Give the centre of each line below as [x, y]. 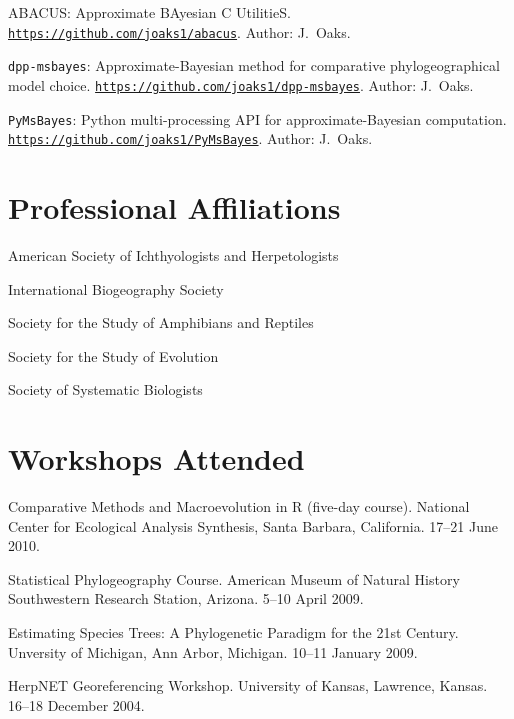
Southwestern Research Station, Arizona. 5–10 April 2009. [186, 598]
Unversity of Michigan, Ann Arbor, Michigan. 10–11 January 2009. [213, 651]
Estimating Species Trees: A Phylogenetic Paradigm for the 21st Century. [233, 632]
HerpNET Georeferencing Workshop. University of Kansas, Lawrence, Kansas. [248, 685]
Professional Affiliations [174, 207]
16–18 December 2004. [76, 704]
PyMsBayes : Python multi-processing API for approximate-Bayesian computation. [257, 118]
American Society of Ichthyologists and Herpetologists [173, 255]
